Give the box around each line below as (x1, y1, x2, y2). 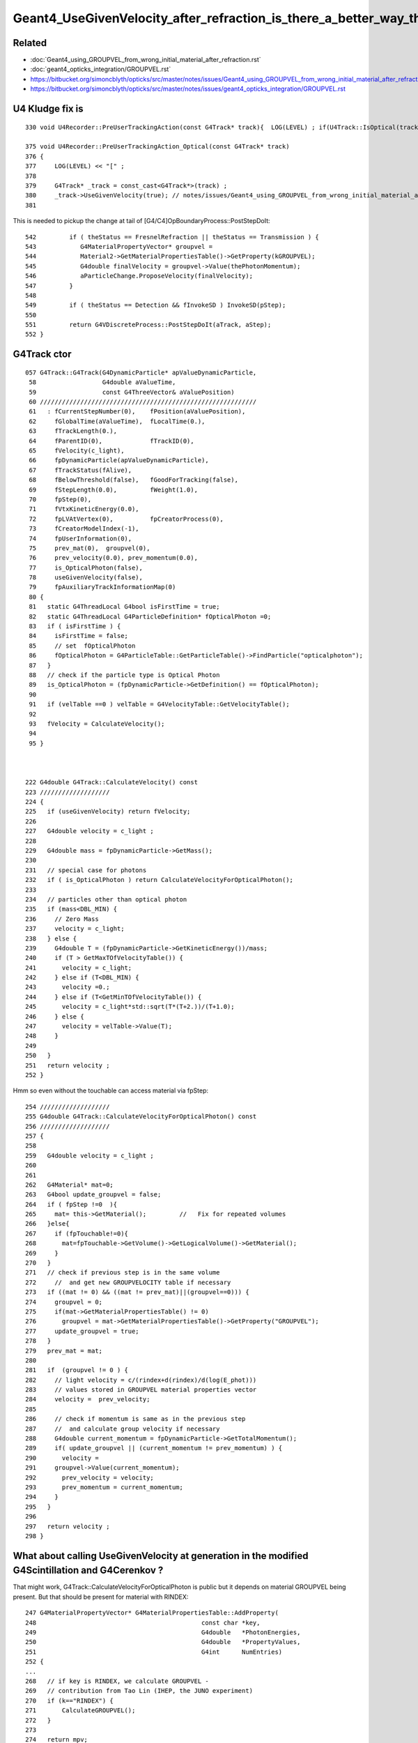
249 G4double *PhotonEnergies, (25, 1629, 301, 1636)
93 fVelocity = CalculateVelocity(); (29, 720, 165, 728)
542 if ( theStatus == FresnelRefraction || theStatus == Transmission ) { (25, 233, 320, 241)
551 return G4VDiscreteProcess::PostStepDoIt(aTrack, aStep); (25, 321, 272, 329)
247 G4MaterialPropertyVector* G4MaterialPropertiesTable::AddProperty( (25, 1609, 279, 1617)
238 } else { (25, 934, 77, 943)
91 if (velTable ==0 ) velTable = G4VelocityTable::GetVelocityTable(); (29, 701, 290, 708)
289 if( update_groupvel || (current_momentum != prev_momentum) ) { (25, 1444, 283, 1452)
